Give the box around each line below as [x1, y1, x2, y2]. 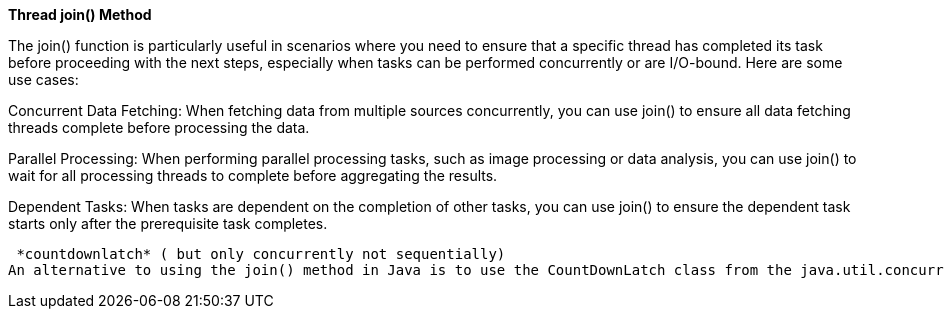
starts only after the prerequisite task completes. [8, 215, 328, 232]
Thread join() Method [8, 6, 152, 23]
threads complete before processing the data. [8, 119, 310, 136]
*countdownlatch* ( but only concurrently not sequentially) [16, 246, 506, 262]
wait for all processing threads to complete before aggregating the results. [8, 167, 498, 184]
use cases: [8, 71, 79, 88]
